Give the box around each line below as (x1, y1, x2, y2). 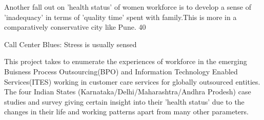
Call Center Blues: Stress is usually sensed (4, 38, 137, 49)
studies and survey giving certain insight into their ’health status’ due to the (4, 96, 245, 107)
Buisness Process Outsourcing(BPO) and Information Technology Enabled (4, 66, 238, 76)
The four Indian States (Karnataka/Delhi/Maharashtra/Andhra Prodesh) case (4, 86, 251, 97)
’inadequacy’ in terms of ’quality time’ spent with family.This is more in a (4, 11, 237, 22)
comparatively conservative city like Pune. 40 (4, 22, 146, 32)
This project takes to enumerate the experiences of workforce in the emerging (4, 56, 247, 67)
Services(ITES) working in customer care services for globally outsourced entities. (4, 76, 260, 87)
